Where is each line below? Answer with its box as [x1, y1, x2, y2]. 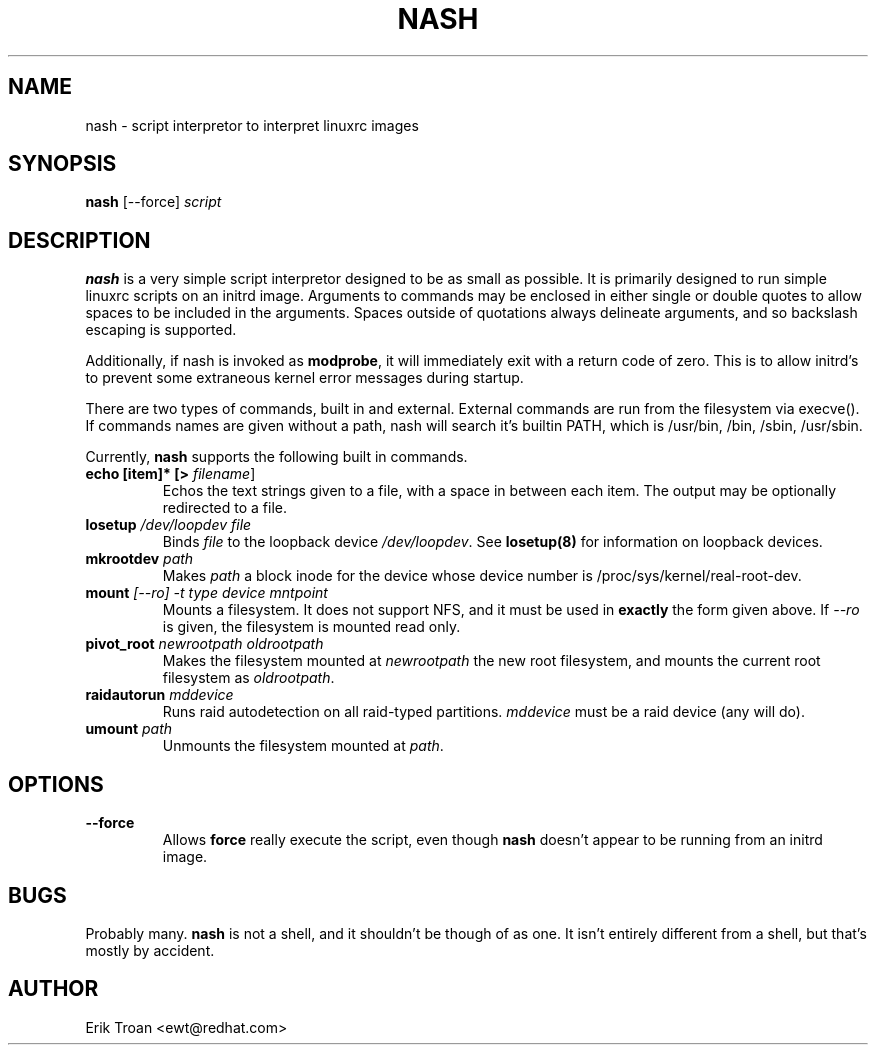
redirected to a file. [162, 499, 288, 517]
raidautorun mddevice [85, 686, 234, 704]
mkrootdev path [85, 550, 194, 568]
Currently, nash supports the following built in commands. [85, 448, 468, 466]
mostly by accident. [85, 941, 215, 959]
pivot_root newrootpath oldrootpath [85, 635, 324, 653]
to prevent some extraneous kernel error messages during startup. [85, 369, 524, 387]
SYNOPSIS [8, 151, 117, 177]
